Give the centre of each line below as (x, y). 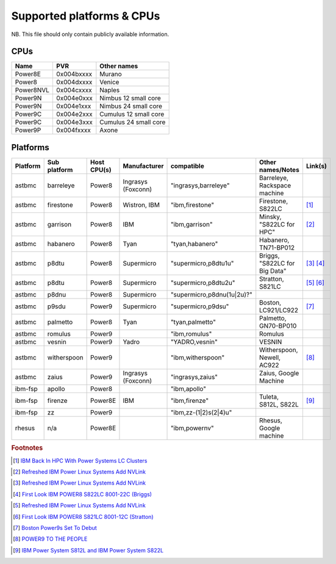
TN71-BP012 (277, 247)
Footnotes (27, 448)
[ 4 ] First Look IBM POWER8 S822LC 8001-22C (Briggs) (83, 494)
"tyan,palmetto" (193, 322)
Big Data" (273, 270)
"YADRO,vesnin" (194, 342)
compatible (187, 166)
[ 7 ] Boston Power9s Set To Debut (55, 527)
